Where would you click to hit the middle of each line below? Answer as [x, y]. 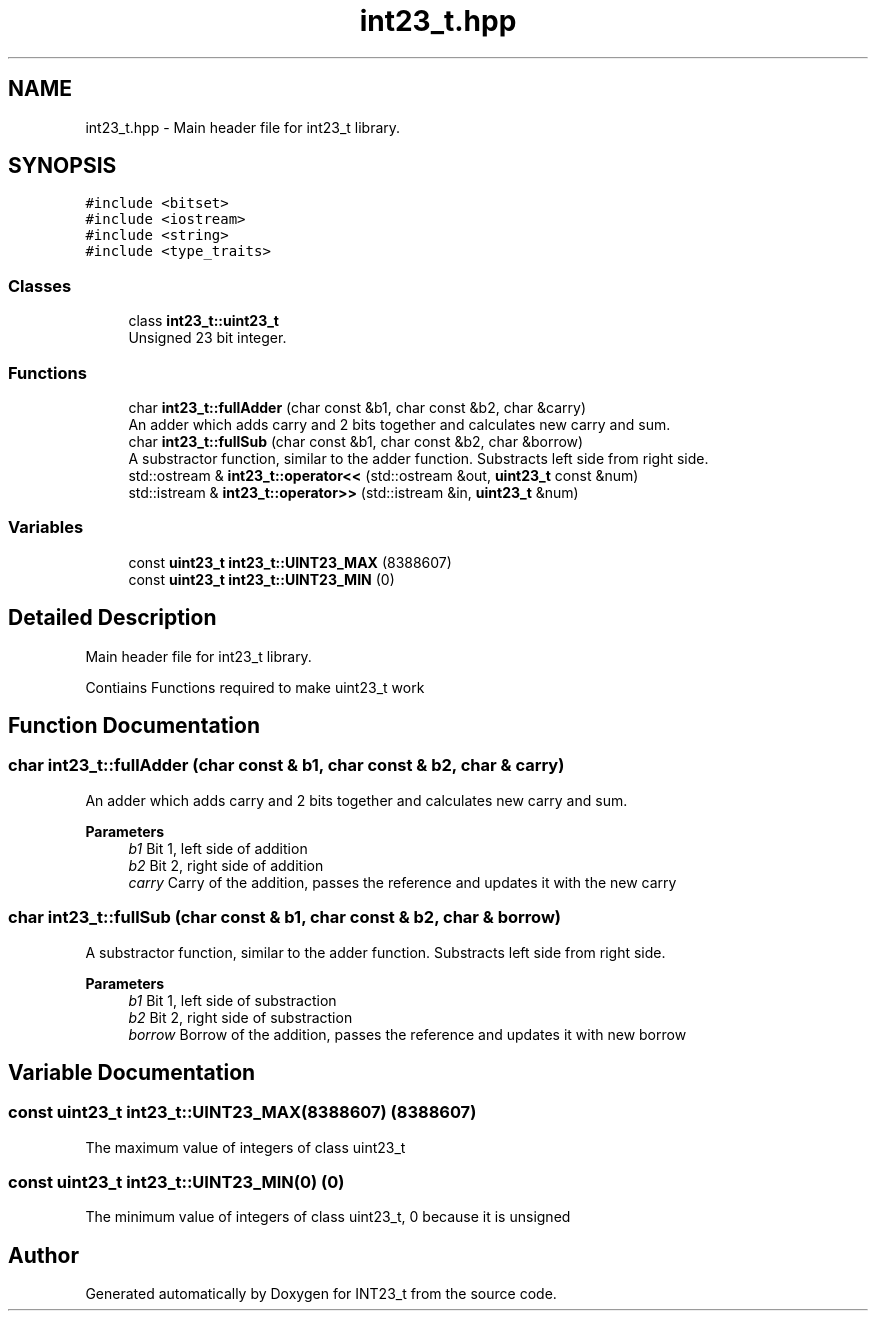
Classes [40, 285]
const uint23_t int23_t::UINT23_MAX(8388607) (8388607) [242, 1112]
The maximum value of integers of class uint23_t [245, 1147]
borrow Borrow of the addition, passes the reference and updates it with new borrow [407, 1034]
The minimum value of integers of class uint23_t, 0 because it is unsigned [328, 1217]
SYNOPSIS [62, 166]
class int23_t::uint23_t [203, 321]
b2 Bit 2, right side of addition [226, 865]
